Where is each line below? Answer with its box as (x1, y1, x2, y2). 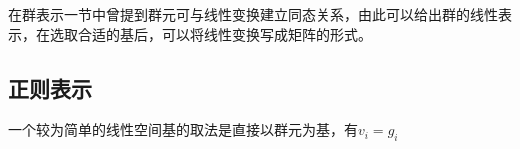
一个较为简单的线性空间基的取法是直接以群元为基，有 (8, 119, 358, 140)
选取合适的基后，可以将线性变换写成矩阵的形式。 (49, 23, 372, 44)
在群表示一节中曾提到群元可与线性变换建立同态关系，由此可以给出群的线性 (8, 4, 498, 24)
